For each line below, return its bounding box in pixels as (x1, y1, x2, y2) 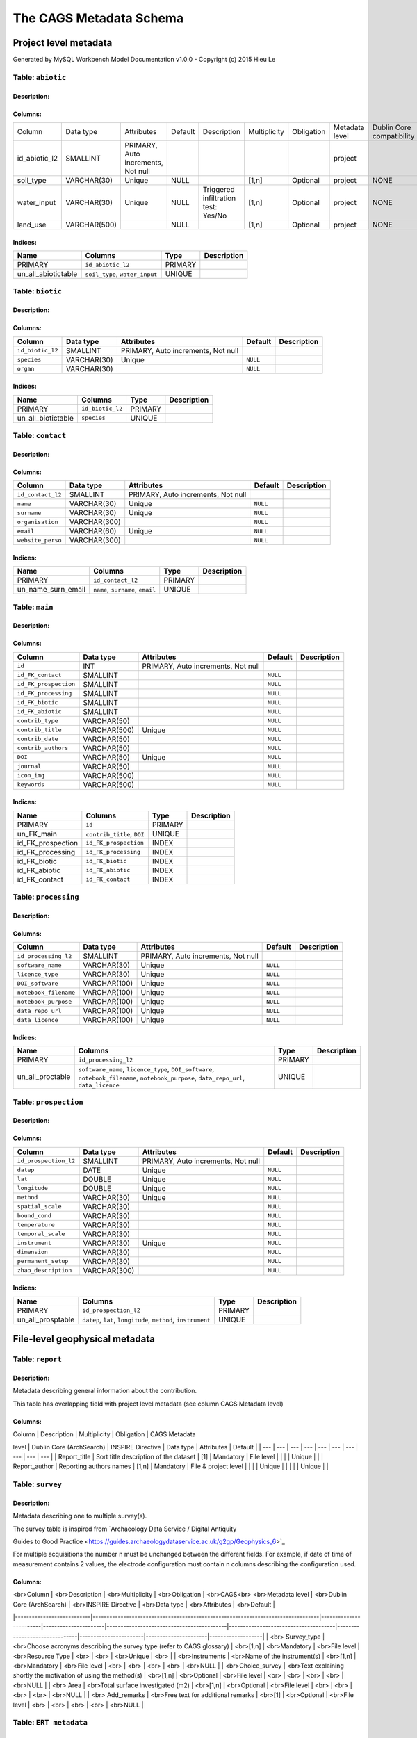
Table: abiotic (13, 72, 67, 82)
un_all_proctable (17, 1071, 71, 1081)
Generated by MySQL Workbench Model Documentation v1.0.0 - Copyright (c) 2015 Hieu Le (13, 56, 276, 64)
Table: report (13, 1354, 63, 1364)
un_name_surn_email (17, 585, 86, 594)
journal (17, 763, 42, 770)
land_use (17, 220, 47, 229)
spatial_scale (17, 1203, 62, 1210)
